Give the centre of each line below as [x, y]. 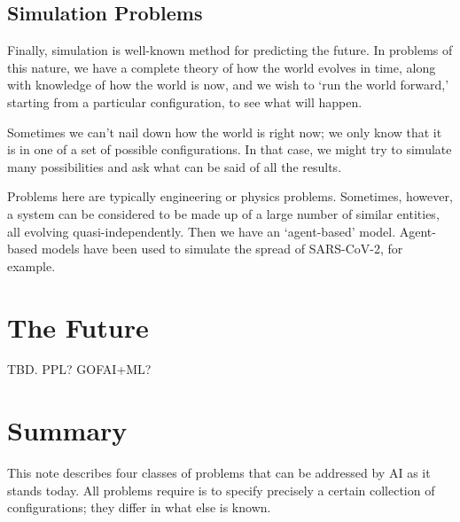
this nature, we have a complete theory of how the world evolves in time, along [222, 67]
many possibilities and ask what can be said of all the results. [175, 166]
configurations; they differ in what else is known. [139, 507]
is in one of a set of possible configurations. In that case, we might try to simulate [230, 149]
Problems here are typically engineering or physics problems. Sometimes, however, [230, 196]
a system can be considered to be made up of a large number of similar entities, [223, 213]
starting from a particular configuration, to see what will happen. [185, 101]
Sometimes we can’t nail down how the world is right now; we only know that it [225, 132]
